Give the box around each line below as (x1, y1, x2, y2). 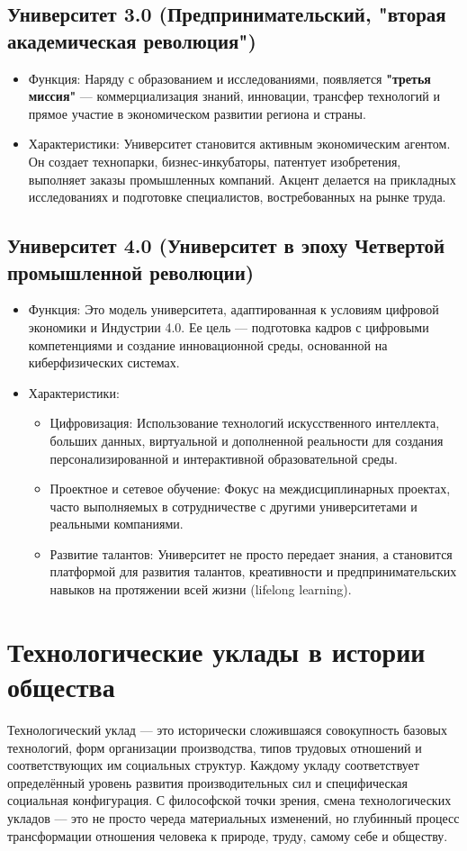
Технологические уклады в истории (7, 632, 426, 669)
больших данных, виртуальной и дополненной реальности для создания (49, 430, 444, 449)
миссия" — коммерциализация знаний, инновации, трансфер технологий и (28, 86, 440, 105)
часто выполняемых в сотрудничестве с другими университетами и (49, 496, 418, 515)
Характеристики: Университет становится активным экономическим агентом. (28, 134, 451, 153)
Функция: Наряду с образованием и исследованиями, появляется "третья (28, 68, 431, 87)
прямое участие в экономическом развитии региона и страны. (28, 104, 366, 122)
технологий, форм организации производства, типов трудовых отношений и (7, 738, 422, 756)
